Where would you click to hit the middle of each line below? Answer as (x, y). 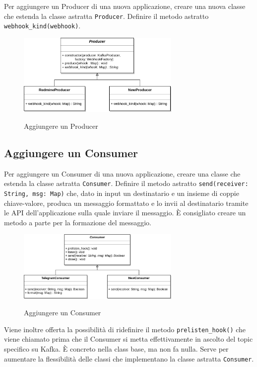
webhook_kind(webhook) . (42, 26)
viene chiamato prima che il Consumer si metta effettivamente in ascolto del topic (128, 339)
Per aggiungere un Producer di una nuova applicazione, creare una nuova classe (125, 6)
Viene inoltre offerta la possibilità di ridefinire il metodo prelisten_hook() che (125, 329)
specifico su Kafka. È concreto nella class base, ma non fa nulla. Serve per (116, 349)
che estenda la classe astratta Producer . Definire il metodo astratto (106, 16)
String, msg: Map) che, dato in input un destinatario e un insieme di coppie (122, 193)
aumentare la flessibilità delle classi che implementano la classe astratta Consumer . (129, 358)
